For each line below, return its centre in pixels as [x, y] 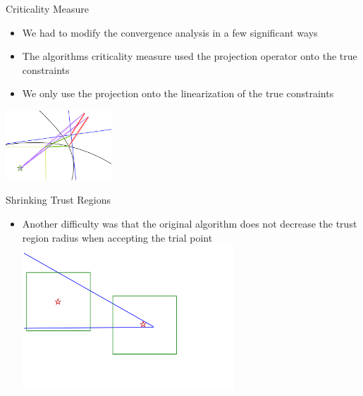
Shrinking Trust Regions [59, 200]
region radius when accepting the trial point [117, 237]
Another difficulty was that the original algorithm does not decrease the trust [190, 224]
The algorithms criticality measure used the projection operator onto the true [190, 56]
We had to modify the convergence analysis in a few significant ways [170, 32]
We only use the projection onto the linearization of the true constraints [178, 93]
